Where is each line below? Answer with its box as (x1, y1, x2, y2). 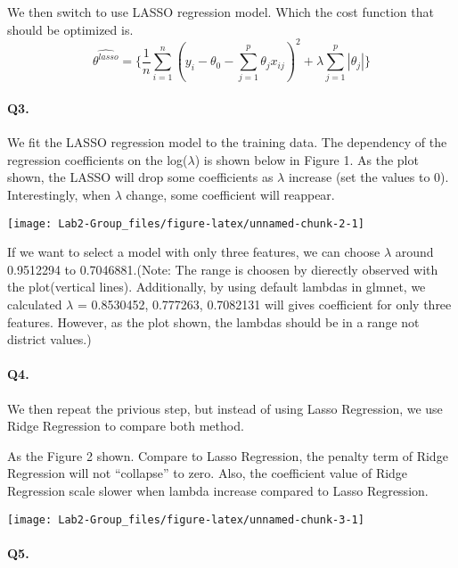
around (395, 243, 434, 261)
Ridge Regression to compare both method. (7, 416, 244, 435)
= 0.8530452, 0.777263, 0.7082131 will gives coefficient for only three (77, 295, 452, 314)
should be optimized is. (7, 20, 134, 38)
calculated (7, 295, 62, 314)
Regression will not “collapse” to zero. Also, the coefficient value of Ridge (7, 464, 408, 482)
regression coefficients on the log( (7, 150, 188, 169)
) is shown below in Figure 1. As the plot (194, 150, 419, 169)
